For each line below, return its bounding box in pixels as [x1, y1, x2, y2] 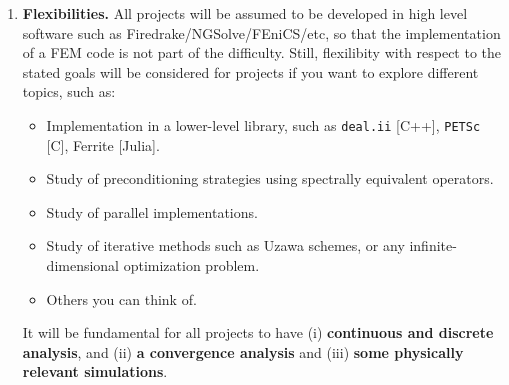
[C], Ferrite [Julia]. [46, 134, 160, 155]
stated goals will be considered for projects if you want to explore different [22, 61, 479, 82]
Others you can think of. [46, 288, 197, 309]
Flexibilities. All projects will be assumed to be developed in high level [22, 3, 468, 23]
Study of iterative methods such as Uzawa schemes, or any [46, 235, 405, 256]
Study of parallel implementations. [46, 201, 258, 222]
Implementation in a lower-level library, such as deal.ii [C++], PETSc [46, 114, 481, 135]
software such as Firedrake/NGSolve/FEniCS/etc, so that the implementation [22, 22, 501, 43]
